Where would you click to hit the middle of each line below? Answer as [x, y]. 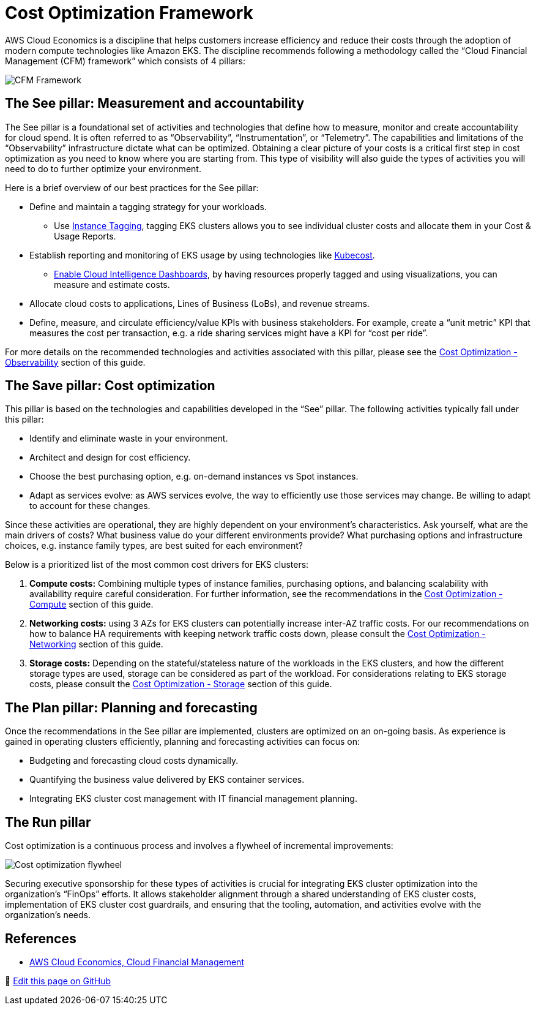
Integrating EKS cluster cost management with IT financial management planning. [193, 799]
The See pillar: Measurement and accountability [155, 104]
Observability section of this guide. [75, 362]
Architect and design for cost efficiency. [110, 458]
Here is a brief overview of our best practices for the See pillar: [132, 187]
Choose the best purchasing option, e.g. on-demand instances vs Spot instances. [194, 477]
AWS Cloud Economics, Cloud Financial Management [137, 962]
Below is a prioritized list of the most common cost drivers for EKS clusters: [157, 565]
